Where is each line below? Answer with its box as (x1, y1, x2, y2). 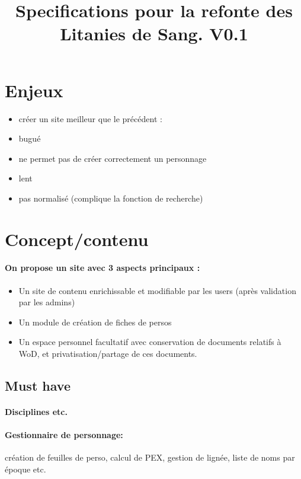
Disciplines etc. (5, 405, 68, 417)
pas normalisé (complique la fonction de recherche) (18, 191, 203, 204)
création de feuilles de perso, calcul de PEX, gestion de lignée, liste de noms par (5, 451, 295, 464)
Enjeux (5, 78, 63, 102)
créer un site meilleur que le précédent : (18, 112, 162, 124)
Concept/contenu (5, 226, 149, 251)
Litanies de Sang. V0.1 (60, 21, 248, 46)
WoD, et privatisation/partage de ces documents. (18, 347, 197, 360)
